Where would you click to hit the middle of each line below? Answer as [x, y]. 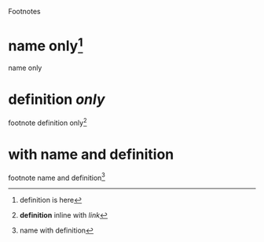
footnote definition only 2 [48, 122]
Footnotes [24, 11]
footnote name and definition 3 [57, 177]
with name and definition [91, 154]
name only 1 [46, 45]
